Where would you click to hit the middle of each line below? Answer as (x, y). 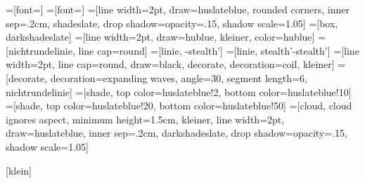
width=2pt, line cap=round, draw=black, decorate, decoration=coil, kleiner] (170, 64)
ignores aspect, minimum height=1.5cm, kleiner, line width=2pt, (145, 119)
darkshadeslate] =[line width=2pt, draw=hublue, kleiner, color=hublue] (160, 37)
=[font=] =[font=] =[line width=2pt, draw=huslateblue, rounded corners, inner (178, 9)
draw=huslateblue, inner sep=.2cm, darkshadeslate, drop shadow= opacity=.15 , (177, 133)
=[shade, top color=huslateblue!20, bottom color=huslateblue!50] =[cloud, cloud (179, 106)
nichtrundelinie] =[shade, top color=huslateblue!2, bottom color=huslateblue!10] (179, 91)
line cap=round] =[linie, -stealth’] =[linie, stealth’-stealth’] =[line (219, 50)
